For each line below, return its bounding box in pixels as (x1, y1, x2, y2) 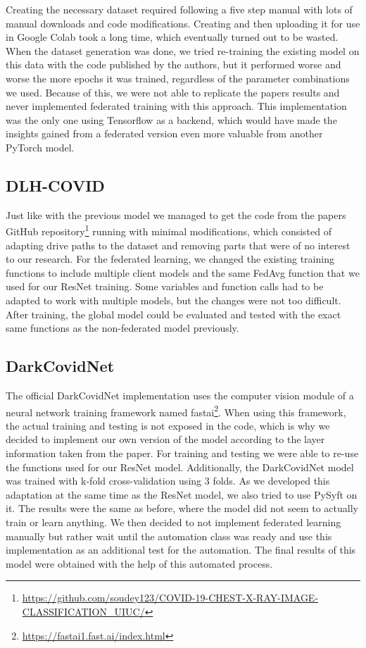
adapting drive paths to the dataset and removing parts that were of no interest (6, 237, 351, 252)
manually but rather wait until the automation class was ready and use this (6, 528, 332, 543)
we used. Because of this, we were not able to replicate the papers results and (6, 85, 340, 99)
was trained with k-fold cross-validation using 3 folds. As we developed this (6, 473, 330, 488)
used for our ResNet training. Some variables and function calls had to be (6, 279, 324, 294)
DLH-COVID (6, 174, 105, 196)
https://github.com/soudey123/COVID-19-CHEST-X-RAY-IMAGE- (22, 590, 319, 605)
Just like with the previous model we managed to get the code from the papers (6, 207, 346, 222)
